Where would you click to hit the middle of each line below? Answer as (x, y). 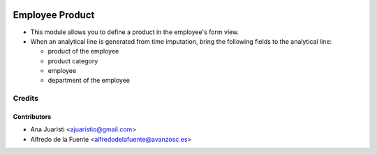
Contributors (32, 117)
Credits (25, 99)
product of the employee (83, 51)
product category (73, 61)
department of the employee (89, 81)
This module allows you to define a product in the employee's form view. (135, 32)
